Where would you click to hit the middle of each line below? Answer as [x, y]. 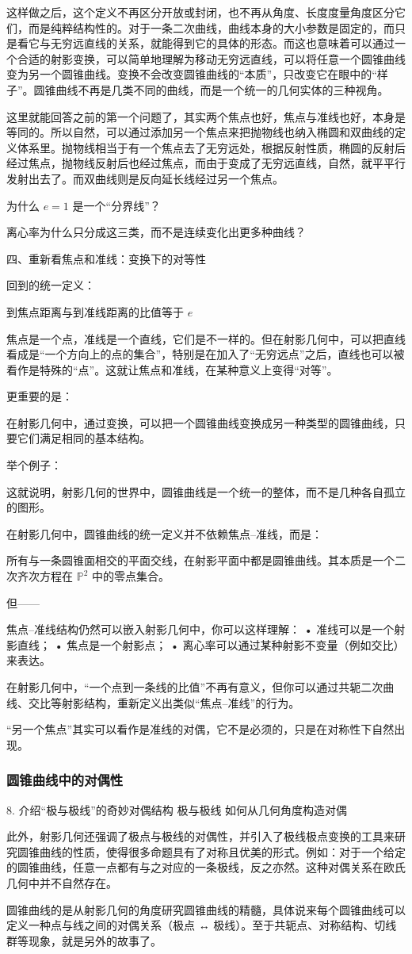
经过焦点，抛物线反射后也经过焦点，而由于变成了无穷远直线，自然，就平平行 [206, 163]
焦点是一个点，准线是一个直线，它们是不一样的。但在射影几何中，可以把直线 [206, 338]
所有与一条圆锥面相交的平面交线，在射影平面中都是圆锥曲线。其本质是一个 [200, 560]
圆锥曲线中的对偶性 [65, 780]
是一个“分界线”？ [116, 205]
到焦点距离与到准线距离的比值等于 [95, 311]
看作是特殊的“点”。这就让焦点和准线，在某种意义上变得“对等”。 [172, 369]
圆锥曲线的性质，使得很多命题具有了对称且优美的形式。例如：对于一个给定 [211, 851]
